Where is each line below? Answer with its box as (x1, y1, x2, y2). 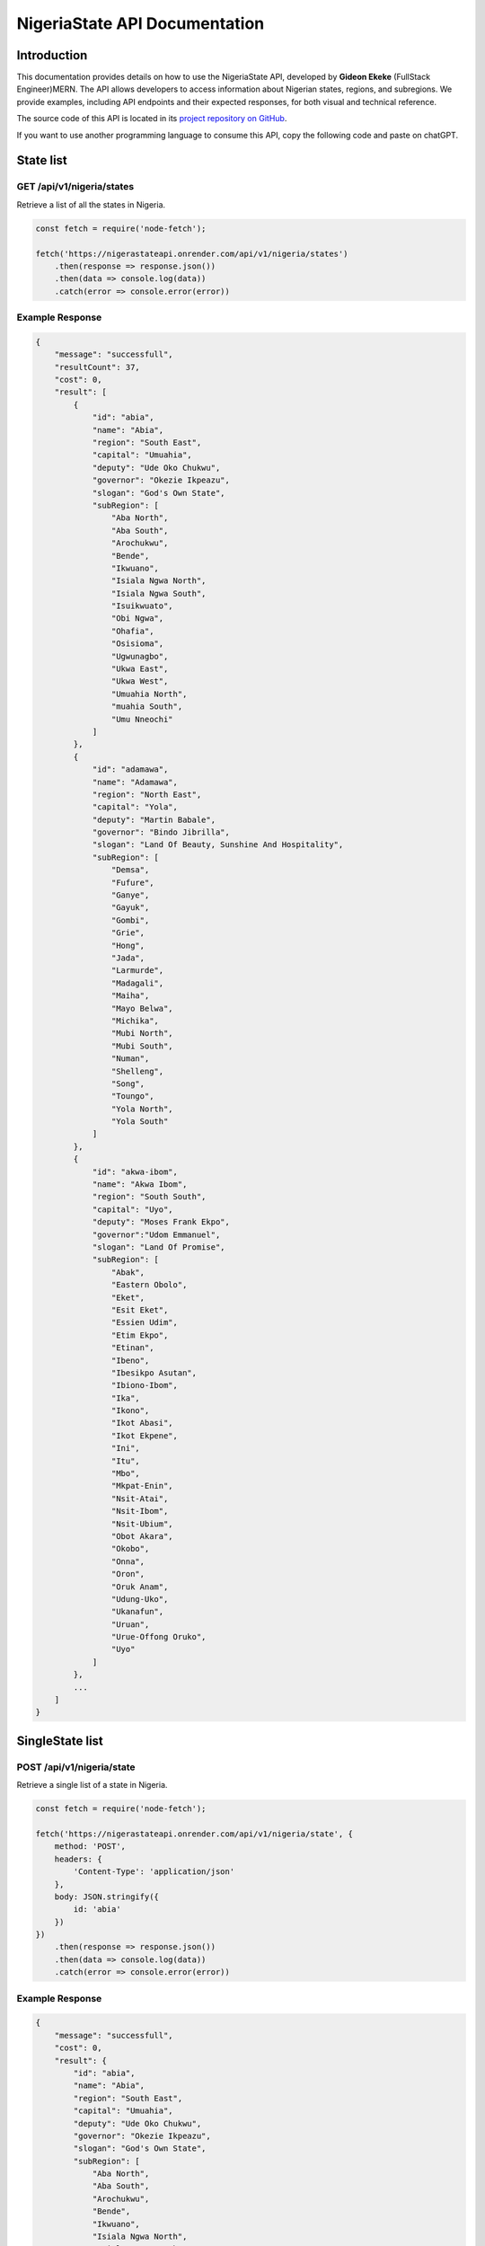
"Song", (110, 1078, 145, 1089)
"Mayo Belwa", (110, 1003, 174, 1013)
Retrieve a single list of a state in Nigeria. (16, 1780, 168, 1791)
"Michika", (110, 1015, 159, 1026)
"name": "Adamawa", (92, 777, 179, 787)
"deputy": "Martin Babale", (92, 814, 216, 825)
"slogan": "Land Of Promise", (92, 1242, 225, 1252)
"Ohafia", (110, 625, 154, 636)
